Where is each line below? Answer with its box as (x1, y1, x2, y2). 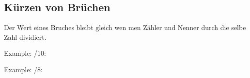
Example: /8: (4, 64, 43, 74)
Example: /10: (4, 48, 46, 58)
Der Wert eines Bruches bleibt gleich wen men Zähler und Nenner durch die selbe (4, 22, 246, 32)
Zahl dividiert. (4, 31, 47, 42)
